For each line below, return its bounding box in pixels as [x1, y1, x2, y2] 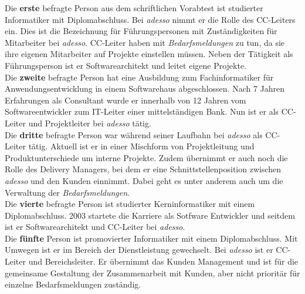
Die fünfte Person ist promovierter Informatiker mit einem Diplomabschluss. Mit [5, 232, 298, 244]
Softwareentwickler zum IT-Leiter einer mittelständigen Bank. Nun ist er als [5, 105, 279, 118]
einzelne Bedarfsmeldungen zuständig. [5, 278, 141, 290]
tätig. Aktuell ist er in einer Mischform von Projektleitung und [28, 140, 255, 152]
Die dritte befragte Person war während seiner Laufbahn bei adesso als [5, 128, 263, 141]
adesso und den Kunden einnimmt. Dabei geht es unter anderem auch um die [5, 174, 283, 186]
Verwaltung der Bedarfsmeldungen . [5, 186, 130, 198]
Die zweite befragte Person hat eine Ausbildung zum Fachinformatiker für [5, 71, 274, 83]
